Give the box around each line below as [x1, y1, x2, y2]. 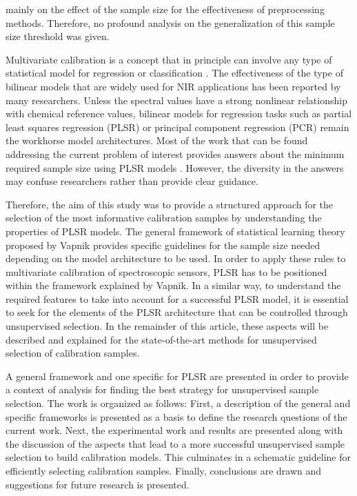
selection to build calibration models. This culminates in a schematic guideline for [6, 450, 351, 464]
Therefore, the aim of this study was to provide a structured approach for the [6, 197, 334, 211]
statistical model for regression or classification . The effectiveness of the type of [6, 66, 343, 80]
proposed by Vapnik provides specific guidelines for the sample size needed [6, 237, 320, 252]
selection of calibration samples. [6, 346, 140, 360]
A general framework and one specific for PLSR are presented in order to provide [6, 368, 349, 383]
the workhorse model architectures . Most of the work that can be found [6, 133, 308, 148]
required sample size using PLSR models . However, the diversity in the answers [6, 160, 344, 175]
